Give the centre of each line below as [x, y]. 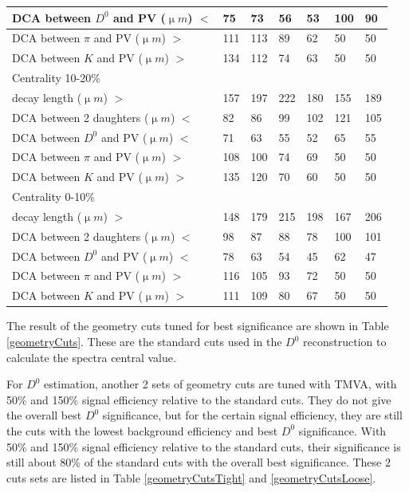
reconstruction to [345, 341]
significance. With [342, 430]
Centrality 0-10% [53, 197]
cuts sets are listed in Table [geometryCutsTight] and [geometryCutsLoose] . [191, 477]
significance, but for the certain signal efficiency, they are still [252, 415]
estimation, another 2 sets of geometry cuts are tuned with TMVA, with [220, 384]
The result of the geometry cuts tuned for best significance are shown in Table [198, 326]
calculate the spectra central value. [91, 357]
